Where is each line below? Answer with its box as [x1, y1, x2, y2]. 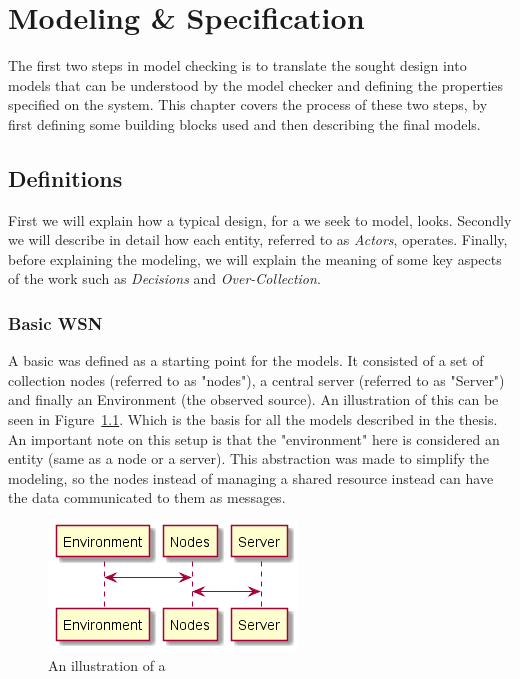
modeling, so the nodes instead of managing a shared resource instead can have [8, 467, 494, 488]
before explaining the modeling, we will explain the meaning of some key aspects [8, 248, 502, 269]
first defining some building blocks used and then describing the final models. [8, 113, 481, 134]
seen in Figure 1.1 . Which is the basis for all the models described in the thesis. [8, 409, 498, 430]
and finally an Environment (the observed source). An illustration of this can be [8, 389, 499, 410]
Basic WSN [8, 311, 103, 335]
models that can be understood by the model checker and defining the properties [8, 74, 504, 95]
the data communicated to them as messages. [8, 487, 286, 508]
